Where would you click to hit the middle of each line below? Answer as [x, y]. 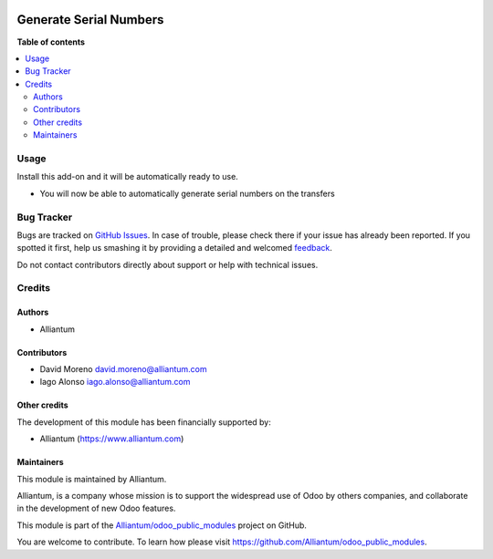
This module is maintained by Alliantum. [92, 479]
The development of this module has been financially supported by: [144, 422]
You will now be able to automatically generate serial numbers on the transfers [187, 193]
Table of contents [51, 42]
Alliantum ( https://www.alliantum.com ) [112, 439]
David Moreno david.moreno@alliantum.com [123, 369]
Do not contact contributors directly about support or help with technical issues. [168, 264]
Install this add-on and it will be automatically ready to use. [128, 177]
